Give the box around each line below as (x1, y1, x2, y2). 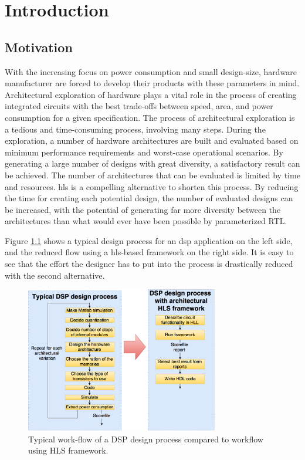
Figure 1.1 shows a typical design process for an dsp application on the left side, (5, 234, 293, 246)
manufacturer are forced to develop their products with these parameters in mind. (5, 77, 300, 89)
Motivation (5, 38, 73, 56)
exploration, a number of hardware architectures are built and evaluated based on (5, 134, 299, 147)
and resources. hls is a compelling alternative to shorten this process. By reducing (5, 180, 299, 192)
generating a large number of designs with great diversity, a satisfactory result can (5, 157, 300, 170)
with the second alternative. (5, 269, 105, 281)
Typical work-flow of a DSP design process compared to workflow (28, 432, 263, 445)
